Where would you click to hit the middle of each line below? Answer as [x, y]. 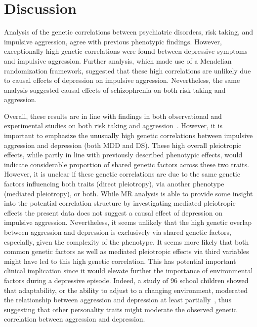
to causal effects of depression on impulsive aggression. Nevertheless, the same [122, 80]
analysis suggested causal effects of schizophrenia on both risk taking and [115, 90]
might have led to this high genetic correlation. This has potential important [120, 261]
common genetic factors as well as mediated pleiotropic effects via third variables [127, 251]
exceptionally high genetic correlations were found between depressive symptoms [126, 51]
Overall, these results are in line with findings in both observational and [113, 116]
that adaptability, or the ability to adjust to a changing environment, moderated [126, 290]
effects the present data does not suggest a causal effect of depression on [113, 212]
